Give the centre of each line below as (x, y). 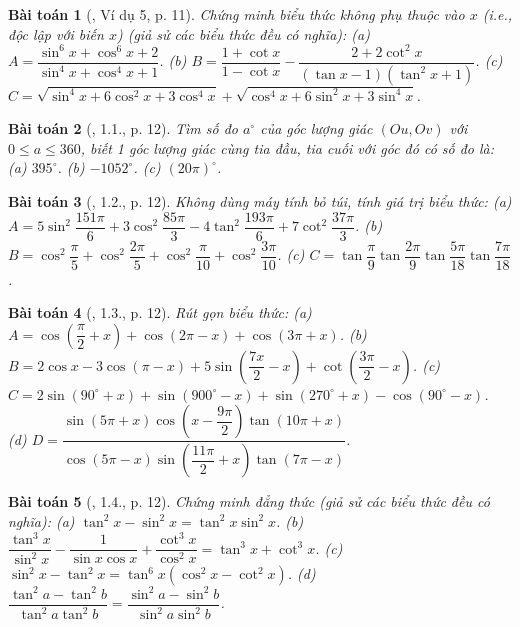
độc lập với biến (56, 33)
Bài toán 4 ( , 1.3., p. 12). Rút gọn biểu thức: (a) (160, 312)
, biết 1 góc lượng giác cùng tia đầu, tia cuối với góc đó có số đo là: (287, 147)
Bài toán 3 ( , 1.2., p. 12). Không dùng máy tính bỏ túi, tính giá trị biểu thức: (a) (260, 200)
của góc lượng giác (316, 128)
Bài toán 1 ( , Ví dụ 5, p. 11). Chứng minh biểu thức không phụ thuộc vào (236, 14)
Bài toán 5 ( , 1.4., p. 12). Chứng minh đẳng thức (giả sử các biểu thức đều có (249, 501)
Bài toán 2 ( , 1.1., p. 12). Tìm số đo (123, 128)
